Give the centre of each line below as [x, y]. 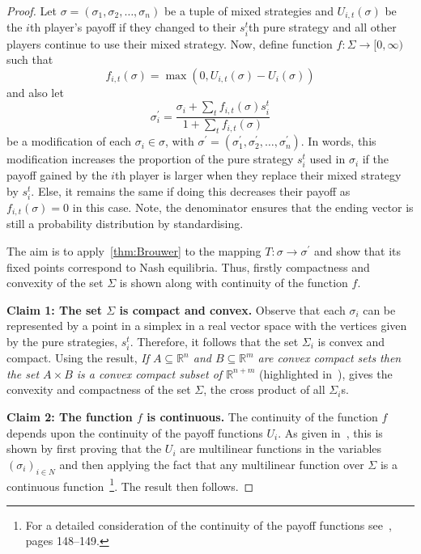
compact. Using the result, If [78, 358]
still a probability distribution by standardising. [125, 224]
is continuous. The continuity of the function [262, 416]
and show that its [357, 251]
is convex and [351, 342]
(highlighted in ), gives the [326, 373]
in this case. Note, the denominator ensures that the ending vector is [243, 207]
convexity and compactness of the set [99, 389]
